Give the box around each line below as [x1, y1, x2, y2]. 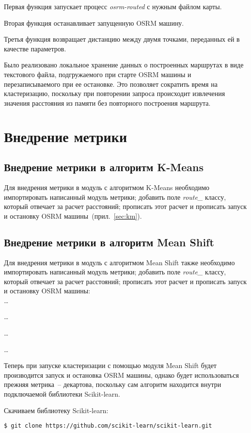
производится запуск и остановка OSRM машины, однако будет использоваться [4, 369, 239, 380]
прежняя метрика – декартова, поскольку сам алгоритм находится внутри [4, 379, 221, 389]
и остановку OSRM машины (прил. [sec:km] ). [4, 210, 142, 221]
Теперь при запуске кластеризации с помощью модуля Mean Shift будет [4, 360, 217, 370]
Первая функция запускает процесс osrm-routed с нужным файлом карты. [4, 1, 222, 11]
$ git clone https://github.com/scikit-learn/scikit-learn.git [4, 422, 212, 430]
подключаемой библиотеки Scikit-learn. [4, 389, 120, 399]
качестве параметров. [4, 43, 66, 53]
